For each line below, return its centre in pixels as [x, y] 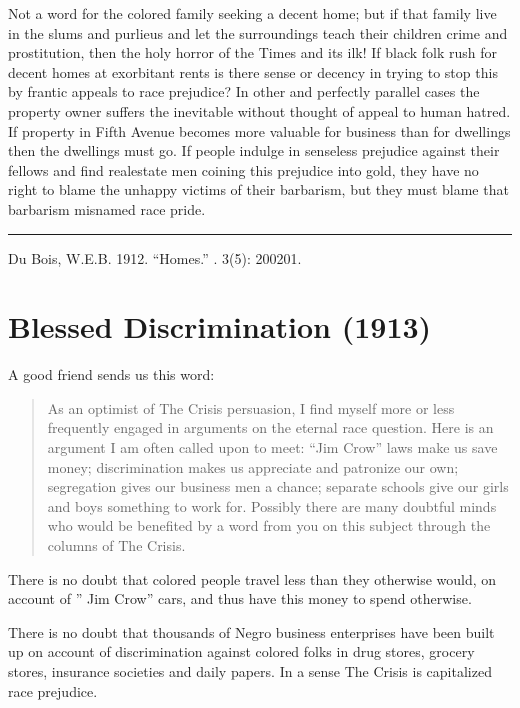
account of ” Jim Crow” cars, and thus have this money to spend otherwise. [240, 598]
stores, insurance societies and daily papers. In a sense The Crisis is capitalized [250, 670]
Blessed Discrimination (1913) [220, 326]
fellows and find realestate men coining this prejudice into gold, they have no [243, 169]
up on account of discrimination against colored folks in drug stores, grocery [241, 651]
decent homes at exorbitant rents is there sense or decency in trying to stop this [253, 71]
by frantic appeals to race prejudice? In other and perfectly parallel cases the [244, 91]
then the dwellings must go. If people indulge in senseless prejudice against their [254, 150]
